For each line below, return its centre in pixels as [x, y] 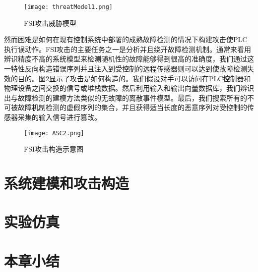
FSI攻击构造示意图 [54, 149]
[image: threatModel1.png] [68, 7]
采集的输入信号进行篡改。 [59, 117]
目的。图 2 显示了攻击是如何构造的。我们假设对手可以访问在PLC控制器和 [134, 78]
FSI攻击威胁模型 [50, 23]
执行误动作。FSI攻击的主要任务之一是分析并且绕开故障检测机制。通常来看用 [128, 49]
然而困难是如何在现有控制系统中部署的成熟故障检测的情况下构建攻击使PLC [126, 39]
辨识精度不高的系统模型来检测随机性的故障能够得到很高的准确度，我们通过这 [129, 59]
